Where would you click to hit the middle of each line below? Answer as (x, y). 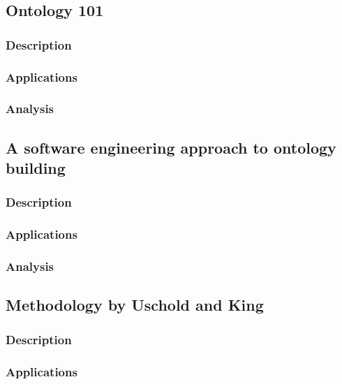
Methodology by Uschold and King (135, 305)
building (36, 168)
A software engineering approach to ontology (171, 147)
